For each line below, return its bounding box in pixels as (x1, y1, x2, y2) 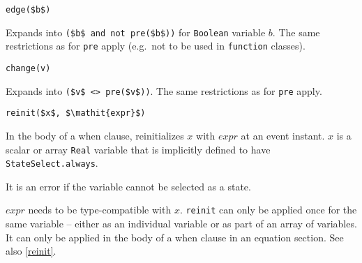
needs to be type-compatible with (28, 202, 172, 217)
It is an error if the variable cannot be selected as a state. (6, 179, 251, 193)
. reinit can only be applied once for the (179, 202, 357, 217)
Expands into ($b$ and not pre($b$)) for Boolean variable (6, 24, 266, 39)
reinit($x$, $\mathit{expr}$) (6, 108, 146, 119)
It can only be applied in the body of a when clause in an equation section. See (6, 230, 344, 244)
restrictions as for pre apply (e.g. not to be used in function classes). (6, 38, 306, 53)
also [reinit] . (6, 243, 56, 258)
